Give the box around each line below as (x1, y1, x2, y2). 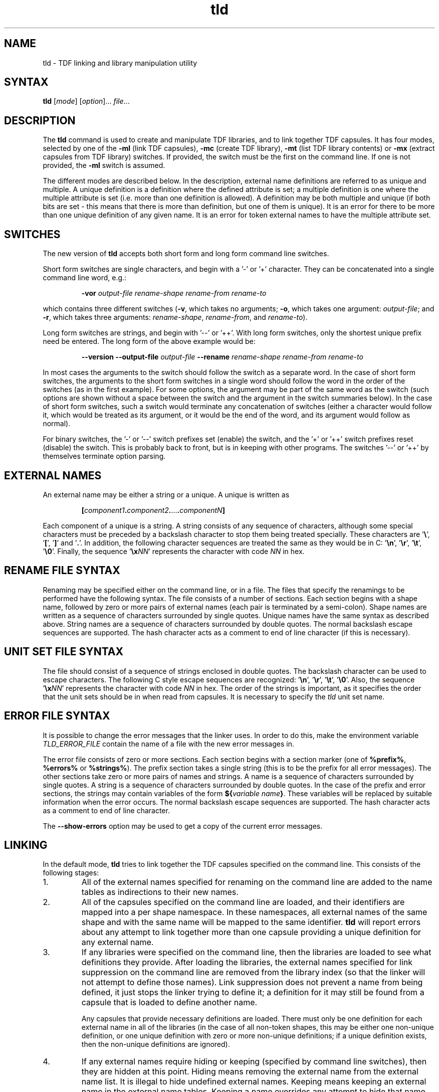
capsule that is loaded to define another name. (81, 997, 258, 1008)
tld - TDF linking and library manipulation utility (43, 58, 197, 67)
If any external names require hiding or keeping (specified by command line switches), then (81, 1056, 427, 1067)
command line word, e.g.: (43, 273, 127, 282)
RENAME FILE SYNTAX (4, 564, 120, 577)
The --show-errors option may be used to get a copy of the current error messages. (43, 821, 323, 830)
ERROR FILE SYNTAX (4, 709, 110, 722)
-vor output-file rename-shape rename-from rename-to (81, 289, 267, 298)
